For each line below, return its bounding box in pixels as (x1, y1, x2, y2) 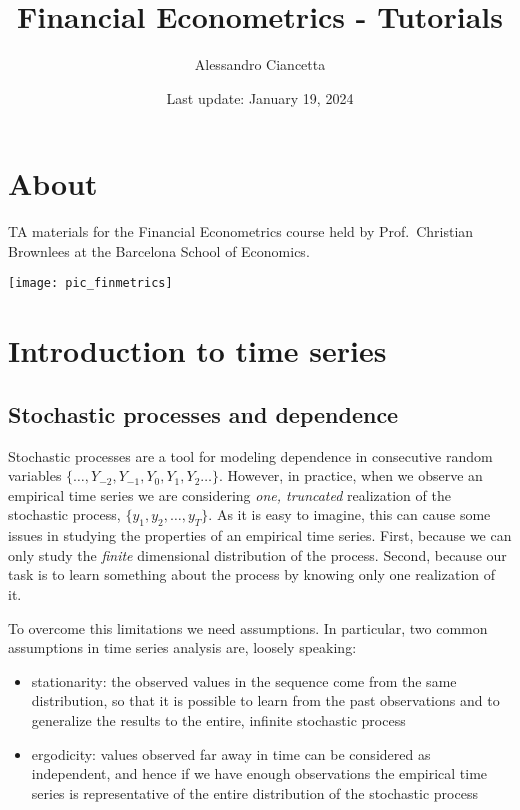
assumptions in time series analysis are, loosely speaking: (8, 637, 357, 658)
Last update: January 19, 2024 (166, 87, 354, 108)
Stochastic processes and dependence (8, 398, 399, 429)
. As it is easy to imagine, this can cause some (208, 504, 491, 525)
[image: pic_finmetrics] (8, 276, 173, 291)
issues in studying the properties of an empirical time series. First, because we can (8, 525, 512, 546)
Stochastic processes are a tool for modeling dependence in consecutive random (8, 445, 493, 466)
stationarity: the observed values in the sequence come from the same (31, 670, 457, 691)
